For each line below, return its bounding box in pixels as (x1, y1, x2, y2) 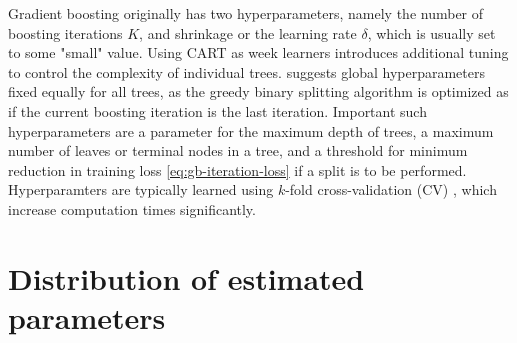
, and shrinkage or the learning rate (139, 22, 357, 43)
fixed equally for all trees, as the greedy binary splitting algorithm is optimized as (8, 81, 509, 102)
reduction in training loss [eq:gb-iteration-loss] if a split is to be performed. (8, 159, 467, 180)
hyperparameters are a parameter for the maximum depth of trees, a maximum (8, 120, 494, 141)
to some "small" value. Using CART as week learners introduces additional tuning (8, 42, 509, 63)
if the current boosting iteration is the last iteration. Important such (8, 100, 427, 121)
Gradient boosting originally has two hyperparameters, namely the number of (8, 3, 484, 23)
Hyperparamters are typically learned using (8, 179, 274, 200)
